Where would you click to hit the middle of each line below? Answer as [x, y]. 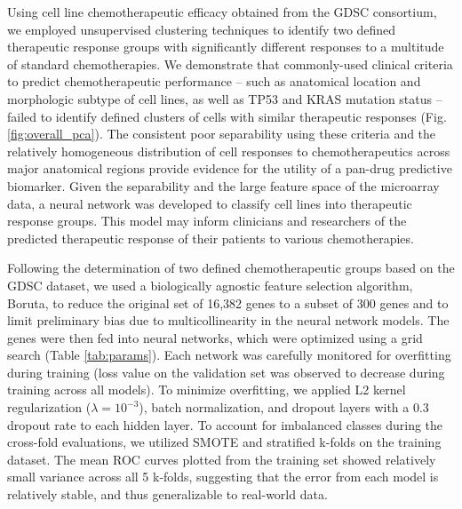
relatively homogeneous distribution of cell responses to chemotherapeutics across [229, 151]
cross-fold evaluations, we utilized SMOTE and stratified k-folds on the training [224, 442]
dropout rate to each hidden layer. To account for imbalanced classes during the [225, 424]
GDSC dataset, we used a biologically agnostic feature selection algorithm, [210, 285]
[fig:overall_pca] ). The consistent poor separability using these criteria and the [222, 134]
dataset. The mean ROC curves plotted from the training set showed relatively [222, 459]
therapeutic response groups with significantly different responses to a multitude [226, 47]
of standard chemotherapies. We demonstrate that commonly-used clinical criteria [230, 64]
